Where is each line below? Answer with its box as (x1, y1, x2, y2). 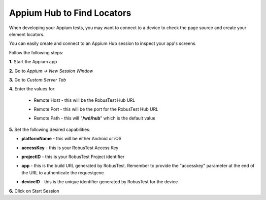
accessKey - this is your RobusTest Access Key (21, 145, 119, 151)
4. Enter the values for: (9, 86, 56, 92)
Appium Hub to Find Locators (9, 7, 132, 18)
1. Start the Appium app (9, 59, 57, 65)
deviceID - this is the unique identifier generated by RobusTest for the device (21, 179, 178, 185)
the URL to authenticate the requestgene (21, 169, 104, 175)
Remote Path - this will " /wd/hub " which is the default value (33, 115, 156, 121)
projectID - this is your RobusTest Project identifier (21, 154, 125, 160)
